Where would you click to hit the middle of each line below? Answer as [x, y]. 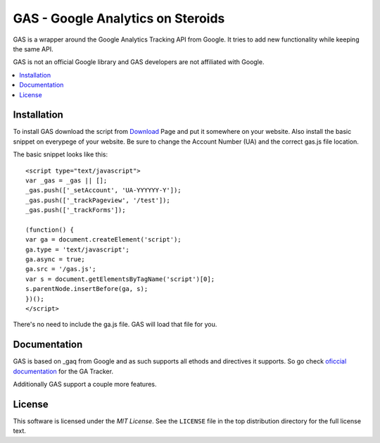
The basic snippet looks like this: [61, 154]
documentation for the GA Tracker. [63, 371]
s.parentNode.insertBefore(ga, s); [87, 289]
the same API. [33, 49]
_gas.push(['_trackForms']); [76, 210]
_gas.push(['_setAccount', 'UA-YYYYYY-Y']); [104, 191]
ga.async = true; [55, 260]
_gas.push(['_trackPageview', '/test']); [98, 200]
